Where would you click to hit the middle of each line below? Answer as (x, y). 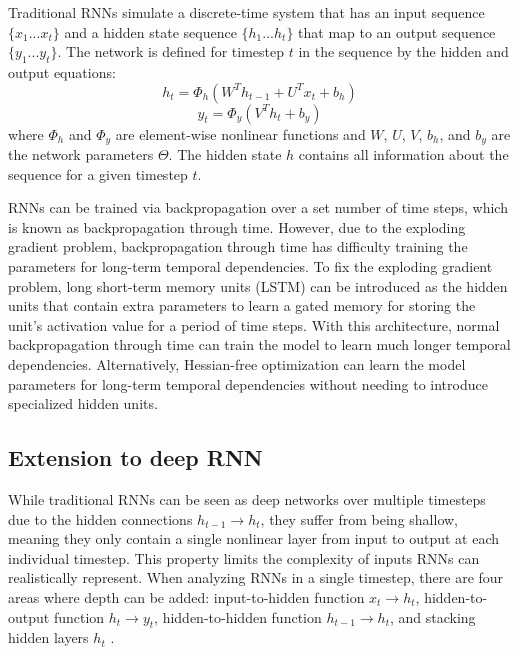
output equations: (62, 71)
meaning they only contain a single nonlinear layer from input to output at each (254, 538)
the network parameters (81, 154)
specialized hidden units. (83, 403)
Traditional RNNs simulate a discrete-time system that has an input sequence (246, 12)
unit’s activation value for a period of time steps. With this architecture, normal (254, 324)
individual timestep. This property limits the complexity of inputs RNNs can (244, 557)
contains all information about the (403, 154)
